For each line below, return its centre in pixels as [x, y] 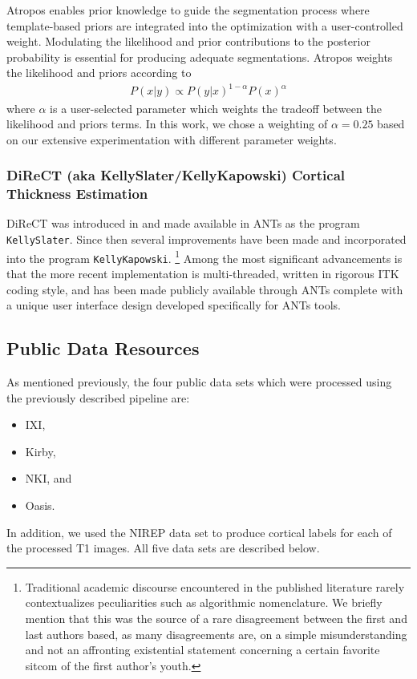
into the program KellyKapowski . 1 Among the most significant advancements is [204, 257]
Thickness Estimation [77, 194]
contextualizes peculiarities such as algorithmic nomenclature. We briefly [204, 602]
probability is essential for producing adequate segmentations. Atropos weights [200, 57]
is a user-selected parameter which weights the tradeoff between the [216, 108]
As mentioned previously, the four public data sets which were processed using [199, 381]
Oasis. [40, 505]
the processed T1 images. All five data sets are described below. [163, 548]
